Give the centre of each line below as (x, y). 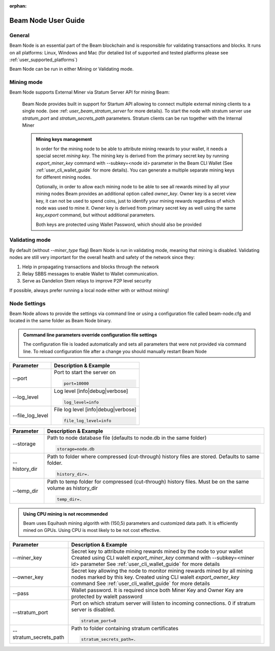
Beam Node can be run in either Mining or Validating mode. (72, 69)
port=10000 (76, 384)
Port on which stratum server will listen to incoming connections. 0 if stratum (163, 603)
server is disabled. (93, 609)
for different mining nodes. (64, 177)
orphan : (18, 6)
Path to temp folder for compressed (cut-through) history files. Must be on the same (148, 482)
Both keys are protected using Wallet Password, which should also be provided (119, 224)
